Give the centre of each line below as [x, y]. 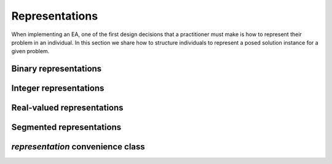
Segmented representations [66, 128]
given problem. [30, 51]
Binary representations [57, 69]
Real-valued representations [67, 108]
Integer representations [58, 88]
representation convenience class [78, 147]
